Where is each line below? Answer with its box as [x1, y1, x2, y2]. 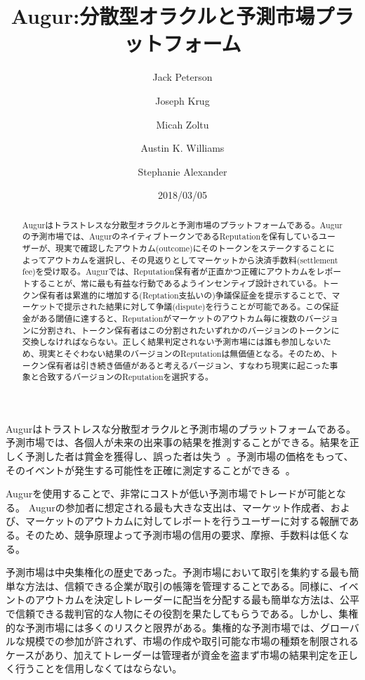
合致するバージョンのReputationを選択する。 [39, 371, 213, 383]
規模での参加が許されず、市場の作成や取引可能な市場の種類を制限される [25, 634, 359, 648]
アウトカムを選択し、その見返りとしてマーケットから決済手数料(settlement [46, 254, 338, 266]
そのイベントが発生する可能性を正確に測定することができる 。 [6, 462, 296, 477]
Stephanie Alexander [138, 164, 227, 178]
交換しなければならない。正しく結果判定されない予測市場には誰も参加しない [22, 336, 323, 348]
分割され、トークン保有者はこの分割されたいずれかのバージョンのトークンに [39, 324, 340, 336]
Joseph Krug [155, 93, 210, 107]
